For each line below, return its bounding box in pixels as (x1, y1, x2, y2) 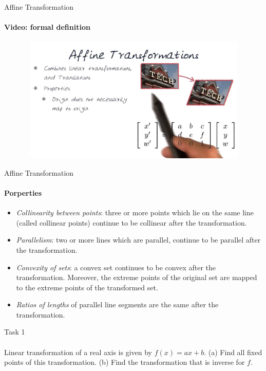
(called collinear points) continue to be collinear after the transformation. (16, 217, 247, 228)
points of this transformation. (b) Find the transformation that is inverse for (4, 357, 245, 367)
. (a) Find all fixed (204, 346, 262, 357)
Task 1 (4, 326, 25, 337)
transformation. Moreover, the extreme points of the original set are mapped (16, 272, 257, 283)
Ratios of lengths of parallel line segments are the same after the (16, 299, 219, 310)
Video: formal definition (4, 22, 90, 32)
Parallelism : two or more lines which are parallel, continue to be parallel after (16, 234, 261, 245)
